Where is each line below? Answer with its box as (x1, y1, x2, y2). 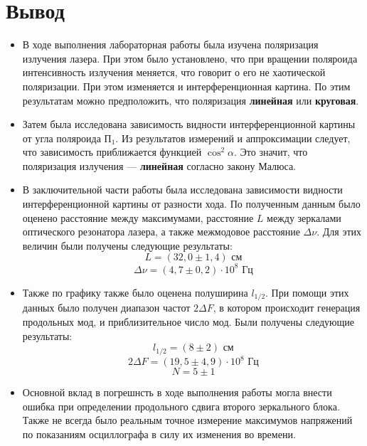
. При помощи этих (265, 285, 349, 299)
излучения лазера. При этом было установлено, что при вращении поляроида (22, 51, 358, 65)
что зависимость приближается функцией (22, 144, 202, 159)
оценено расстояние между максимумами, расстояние (22, 210, 254, 225)
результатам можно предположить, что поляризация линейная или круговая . (22, 92, 359, 107)
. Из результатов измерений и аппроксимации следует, (115, 130, 351, 145)
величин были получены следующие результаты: (22, 238, 233, 253)
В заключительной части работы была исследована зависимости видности (22, 182, 343, 197)
